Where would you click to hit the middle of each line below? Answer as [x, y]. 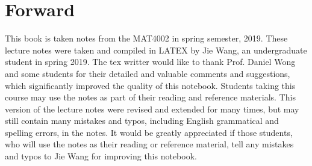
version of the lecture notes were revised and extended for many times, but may [152, 109]
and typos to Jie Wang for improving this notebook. [101, 156]
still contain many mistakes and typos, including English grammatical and [142, 121]
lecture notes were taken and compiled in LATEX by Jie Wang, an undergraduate [156, 50]
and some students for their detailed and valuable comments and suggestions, [148, 73]
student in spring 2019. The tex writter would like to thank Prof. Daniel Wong [150, 62]
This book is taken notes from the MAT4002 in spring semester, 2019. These [146, 38]
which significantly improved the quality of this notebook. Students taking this [150, 85]
